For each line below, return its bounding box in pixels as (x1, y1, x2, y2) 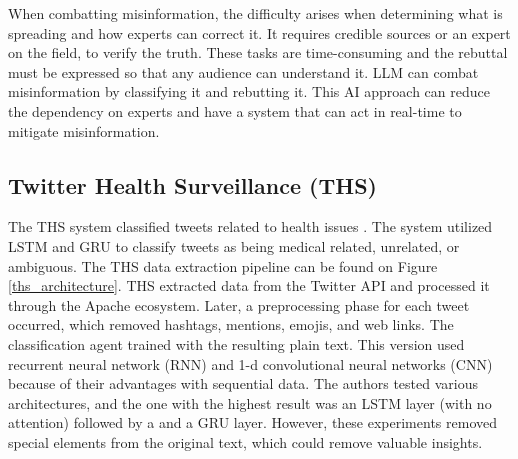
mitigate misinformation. (8, 120, 160, 141)
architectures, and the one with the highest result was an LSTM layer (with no (8, 392, 492, 413)
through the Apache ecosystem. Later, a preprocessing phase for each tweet (8, 294, 470, 315)
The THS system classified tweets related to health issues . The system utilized (8, 216, 493, 237)
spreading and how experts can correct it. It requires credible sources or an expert (8, 22, 511, 43)
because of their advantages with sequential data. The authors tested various (8, 373, 478, 394)
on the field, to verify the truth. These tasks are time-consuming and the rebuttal (8, 42, 508, 63)
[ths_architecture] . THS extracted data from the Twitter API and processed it (8, 275, 490, 296)
